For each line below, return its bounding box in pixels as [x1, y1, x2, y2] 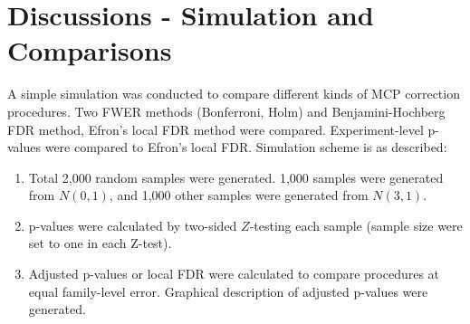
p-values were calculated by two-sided [28, 215, 237, 234]
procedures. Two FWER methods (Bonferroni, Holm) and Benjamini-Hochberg [7, 101, 446, 120]
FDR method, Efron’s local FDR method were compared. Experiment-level [7, 119, 424, 138]
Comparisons [7, 32, 172, 69]
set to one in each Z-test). [28, 233, 172, 253]
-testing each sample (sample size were [249, 215, 463, 234]
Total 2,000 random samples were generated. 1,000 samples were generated [28, 167, 444, 186]
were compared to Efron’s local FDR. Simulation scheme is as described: [44, 138, 447, 157]
